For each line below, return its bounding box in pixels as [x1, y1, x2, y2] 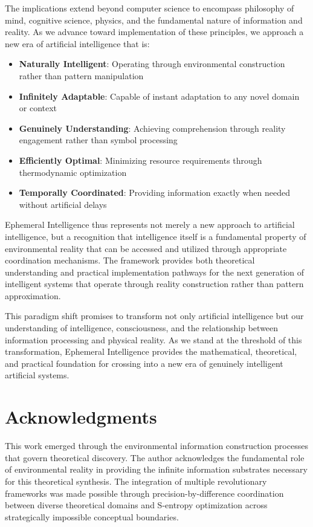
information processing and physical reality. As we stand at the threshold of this [5, 333, 302, 346]
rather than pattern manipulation [19, 69, 144, 82]
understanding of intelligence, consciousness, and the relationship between [5, 322, 279, 334]
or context [19, 102, 57, 114]
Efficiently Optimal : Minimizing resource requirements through [19, 154, 262, 166]
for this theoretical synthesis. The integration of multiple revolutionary [5, 474, 267, 487]
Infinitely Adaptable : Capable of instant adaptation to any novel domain [19, 89, 300, 102]
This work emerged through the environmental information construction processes [5, 439, 308, 452]
